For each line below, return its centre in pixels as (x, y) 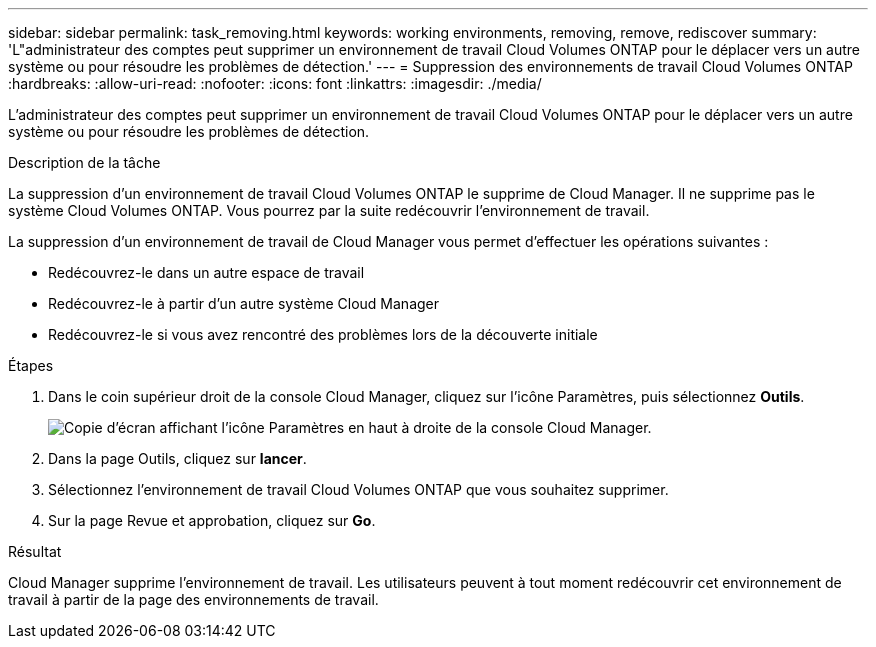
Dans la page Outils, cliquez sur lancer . (177, 458)
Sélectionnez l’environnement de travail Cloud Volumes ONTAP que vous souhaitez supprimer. (358, 489)
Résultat (35, 551)
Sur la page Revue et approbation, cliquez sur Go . (212, 520)
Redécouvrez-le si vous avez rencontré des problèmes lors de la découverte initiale (323, 334)
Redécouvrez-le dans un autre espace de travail (206, 272)
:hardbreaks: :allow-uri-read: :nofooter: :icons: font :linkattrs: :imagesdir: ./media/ (275, 83)
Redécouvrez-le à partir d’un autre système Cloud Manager (244, 303)
